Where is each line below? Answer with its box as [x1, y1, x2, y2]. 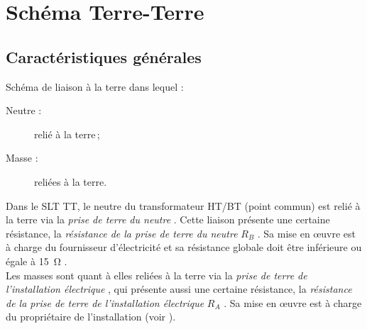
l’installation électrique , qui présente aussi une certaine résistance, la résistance [6, 281, 352, 296]
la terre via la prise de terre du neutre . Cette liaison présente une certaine [6, 212, 330, 227]
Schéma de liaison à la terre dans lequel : [6, 79, 184, 94]
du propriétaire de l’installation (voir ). [6, 309, 176, 324]
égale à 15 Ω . [6, 253, 67, 268]
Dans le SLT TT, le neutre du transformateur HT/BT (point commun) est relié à [6, 198, 361, 213]
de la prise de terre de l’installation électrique [6, 295, 204, 310]
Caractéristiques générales [6, 45, 202, 67]
